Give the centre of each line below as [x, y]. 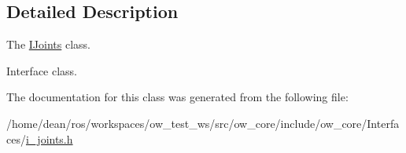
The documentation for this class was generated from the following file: [177, 97]
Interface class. [42, 70]
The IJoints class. [48, 44]
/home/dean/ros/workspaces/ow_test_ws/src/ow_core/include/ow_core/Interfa [203, 123]
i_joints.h [49, 138]
